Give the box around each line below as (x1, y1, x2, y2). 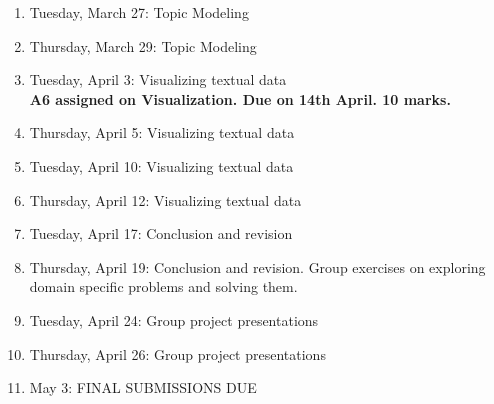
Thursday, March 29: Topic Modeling (29, 35, 257, 56)
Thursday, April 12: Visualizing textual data (29, 189, 302, 210)
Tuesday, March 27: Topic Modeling (29, 2, 249, 22)
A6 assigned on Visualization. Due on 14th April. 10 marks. (29, 88, 451, 109)
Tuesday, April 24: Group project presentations (29, 309, 319, 330)
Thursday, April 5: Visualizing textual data (29, 122, 295, 143)
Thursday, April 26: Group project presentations (29, 343, 326, 364)
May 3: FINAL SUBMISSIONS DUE (29, 377, 257, 398)
